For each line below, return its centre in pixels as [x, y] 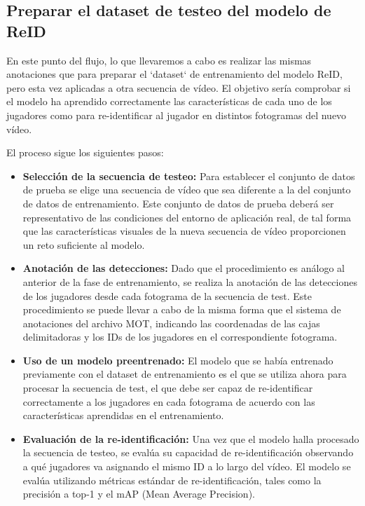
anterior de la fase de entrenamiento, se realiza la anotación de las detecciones [190, 281]
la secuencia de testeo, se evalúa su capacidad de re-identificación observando [188, 452]
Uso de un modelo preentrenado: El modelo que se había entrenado [178, 360]
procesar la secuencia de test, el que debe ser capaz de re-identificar [168, 388]
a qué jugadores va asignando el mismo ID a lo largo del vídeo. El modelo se [187, 466]
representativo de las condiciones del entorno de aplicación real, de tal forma [187, 217]
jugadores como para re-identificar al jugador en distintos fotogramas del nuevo [177, 115]
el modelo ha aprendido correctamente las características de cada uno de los [169, 101]
